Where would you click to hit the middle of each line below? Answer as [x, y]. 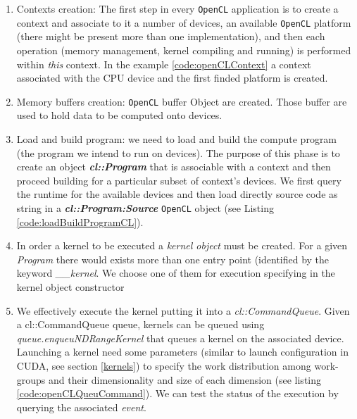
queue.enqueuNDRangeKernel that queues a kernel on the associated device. [180, 338]
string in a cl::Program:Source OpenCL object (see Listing [145, 207]
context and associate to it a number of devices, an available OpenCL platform [184, 22]
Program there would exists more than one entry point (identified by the [173, 259]
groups [31, 379]
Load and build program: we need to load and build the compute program [177, 138]
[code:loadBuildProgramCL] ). [80, 221]
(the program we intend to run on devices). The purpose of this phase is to [178, 152]
